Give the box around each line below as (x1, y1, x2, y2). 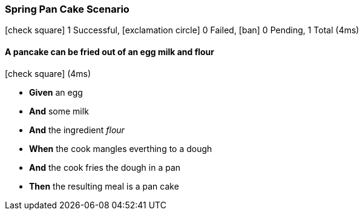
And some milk (29, 105, 89, 116)
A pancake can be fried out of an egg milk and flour (5, 46, 215, 57)
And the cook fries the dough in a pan (29, 162, 181, 173)
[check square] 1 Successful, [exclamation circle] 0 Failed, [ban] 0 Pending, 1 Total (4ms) (5, 25, 359, 36)
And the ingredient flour (29, 124, 125, 135)
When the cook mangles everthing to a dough (29, 143, 212, 154)
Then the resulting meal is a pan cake (29, 180, 179, 191)
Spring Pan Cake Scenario (5, 3, 129, 15)
